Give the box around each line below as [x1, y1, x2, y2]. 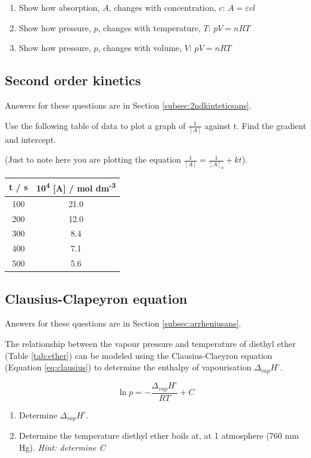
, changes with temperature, [98, 21, 201, 34]
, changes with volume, [98, 41, 182, 54]
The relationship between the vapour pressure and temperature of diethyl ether [5, 337, 296, 350]
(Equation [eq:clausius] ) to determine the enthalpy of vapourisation [5, 361, 252, 373]
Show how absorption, [19, 1, 100, 13]
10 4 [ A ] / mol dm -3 [36, 180, 116, 194]
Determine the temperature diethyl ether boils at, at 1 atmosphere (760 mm [19, 429, 299, 442]
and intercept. [5, 133, 56, 145]
